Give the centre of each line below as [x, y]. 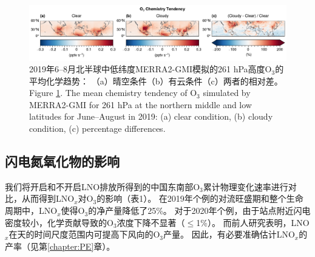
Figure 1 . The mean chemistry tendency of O [113, 93]
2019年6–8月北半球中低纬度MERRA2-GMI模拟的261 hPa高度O [151, 69]
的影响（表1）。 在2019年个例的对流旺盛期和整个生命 [200, 198]
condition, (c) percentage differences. [97, 128]
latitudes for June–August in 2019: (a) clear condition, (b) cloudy [151, 116]
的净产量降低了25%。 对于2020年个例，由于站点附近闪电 [199, 211]
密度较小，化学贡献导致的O [59, 222]
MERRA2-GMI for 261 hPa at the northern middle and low [141, 104]
